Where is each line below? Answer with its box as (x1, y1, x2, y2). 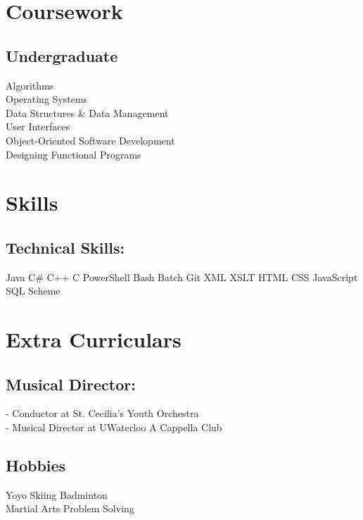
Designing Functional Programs (6, 147, 141, 161)
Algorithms (6, 78, 54, 92)
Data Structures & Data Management (6, 105, 169, 120)
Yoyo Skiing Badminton (6, 487, 108, 502)
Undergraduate (6, 44, 118, 66)
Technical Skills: (6, 236, 125, 258)
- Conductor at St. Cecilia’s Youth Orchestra (6, 406, 199, 421)
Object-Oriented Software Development (6, 132, 175, 147)
